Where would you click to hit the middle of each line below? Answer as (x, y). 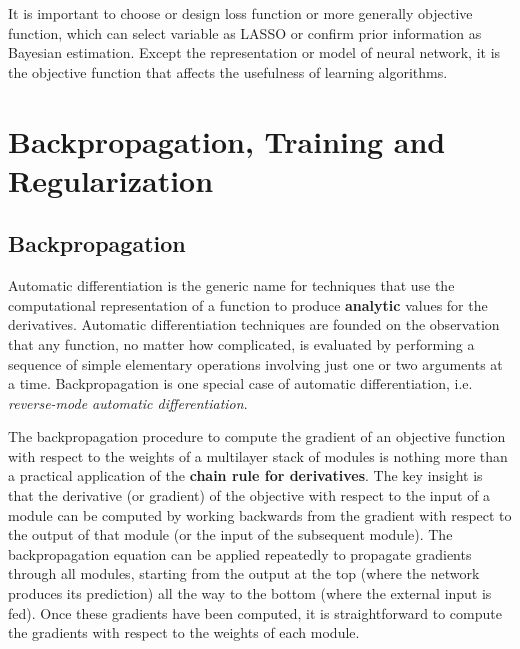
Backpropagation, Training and (227, 140)
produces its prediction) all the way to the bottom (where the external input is (250, 593)
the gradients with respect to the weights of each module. (184, 632)
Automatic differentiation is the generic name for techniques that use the (231, 285)
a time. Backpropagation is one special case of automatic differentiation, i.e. (240, 383)
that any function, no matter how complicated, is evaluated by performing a (241, 343)
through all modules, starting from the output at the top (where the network (244, 573)
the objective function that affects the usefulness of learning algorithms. (228, 71)
